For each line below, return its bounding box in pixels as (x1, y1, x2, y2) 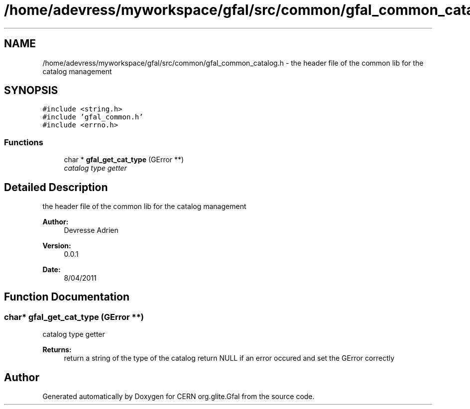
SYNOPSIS (4, 84, 58, 97)
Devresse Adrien (64, 226, 118, 235)
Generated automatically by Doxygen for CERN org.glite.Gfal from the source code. (42, 392, 315, 401)
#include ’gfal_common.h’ (42, 113, 143, 121)
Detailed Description (4, 181, 108, 194)
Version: (42, 241, 71, 250)
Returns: (42, 345, 72, 354)
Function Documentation (4, 291, 129, 304)
